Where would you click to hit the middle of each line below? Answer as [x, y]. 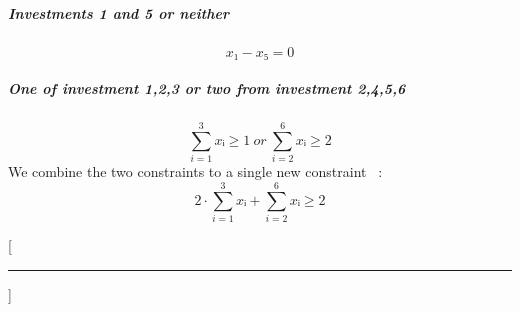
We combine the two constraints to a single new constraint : [195, 171]
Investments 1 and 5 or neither [118, 12]
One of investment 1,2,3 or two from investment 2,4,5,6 [207, 88]
